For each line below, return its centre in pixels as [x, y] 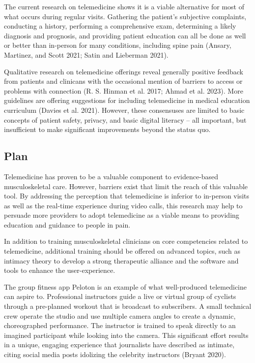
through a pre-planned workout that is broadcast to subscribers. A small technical [128, 306]
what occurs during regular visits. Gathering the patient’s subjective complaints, [125, 16]
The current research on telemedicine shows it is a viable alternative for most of [124, 6]
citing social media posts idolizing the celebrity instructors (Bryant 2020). [115, 354]
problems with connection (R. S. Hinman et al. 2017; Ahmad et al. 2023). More [124, 90]
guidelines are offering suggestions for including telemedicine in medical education [127, 100]
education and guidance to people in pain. [67, 224]
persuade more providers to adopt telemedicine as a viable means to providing [122, 215]
